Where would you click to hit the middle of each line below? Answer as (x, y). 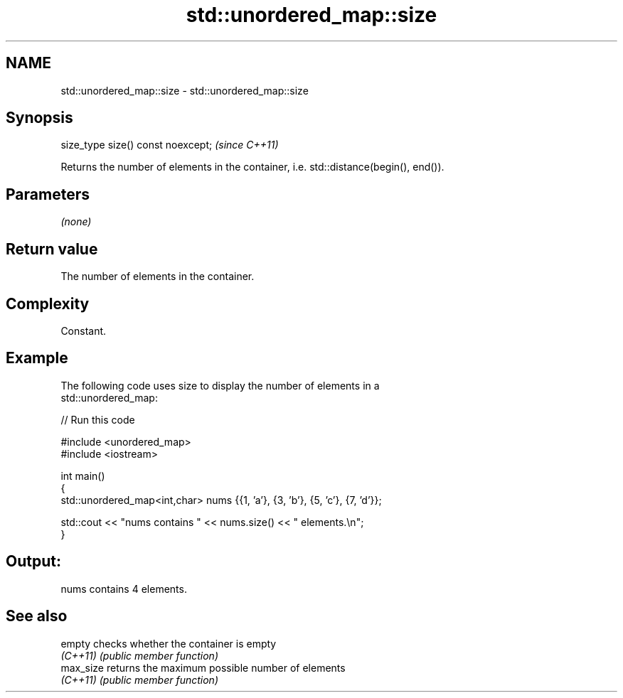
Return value (52, 249)
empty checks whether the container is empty (169, 643)
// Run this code (98, 419)
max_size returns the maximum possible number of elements (203, 667)
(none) (76, 222)
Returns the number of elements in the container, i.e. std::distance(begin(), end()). (252, 167)
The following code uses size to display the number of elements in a (220, 385)
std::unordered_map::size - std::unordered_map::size (185, 90)
